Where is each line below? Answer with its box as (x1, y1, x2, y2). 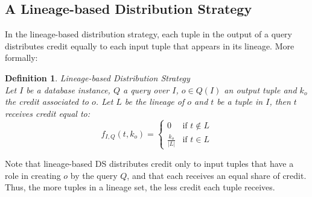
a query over (123, 83, 170, 96)
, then (269, 95, 291, 108)
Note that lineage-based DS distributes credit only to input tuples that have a (5, 157, 294, 169)
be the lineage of (124, 95, 185, 108)
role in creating (5, 169, 61, 181)
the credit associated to (5, 95, 89, 108)
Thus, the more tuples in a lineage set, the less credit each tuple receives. (5, 181, 275, 193)
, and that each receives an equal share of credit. (127, 169, 307, 181)
